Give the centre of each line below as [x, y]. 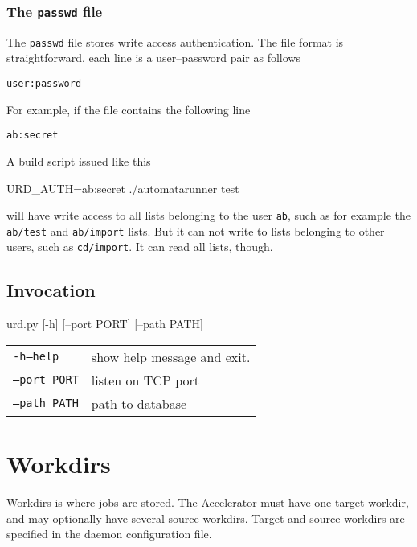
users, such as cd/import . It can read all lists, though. [140, 247]
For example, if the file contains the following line [129, 109]
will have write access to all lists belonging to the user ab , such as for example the [208, 215]
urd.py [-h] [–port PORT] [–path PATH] [105, 324]
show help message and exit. [171, 356]
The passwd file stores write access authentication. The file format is [175, 41]
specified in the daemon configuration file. [109, 534]
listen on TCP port [145, 380]
